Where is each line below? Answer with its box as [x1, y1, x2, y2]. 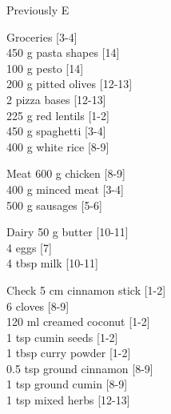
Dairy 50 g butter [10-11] [6, 223, 129, 240]
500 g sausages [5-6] [6, 196, 102, 213]
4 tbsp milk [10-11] [6, 255, 98, 271]
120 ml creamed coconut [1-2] [6, 313, 150, 330]
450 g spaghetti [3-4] [6, 123, 106, 139]
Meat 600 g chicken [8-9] [6, 165, 125, 182]
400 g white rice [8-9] [6, 138, 109, 155]
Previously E [6, 2, 70, 18]
